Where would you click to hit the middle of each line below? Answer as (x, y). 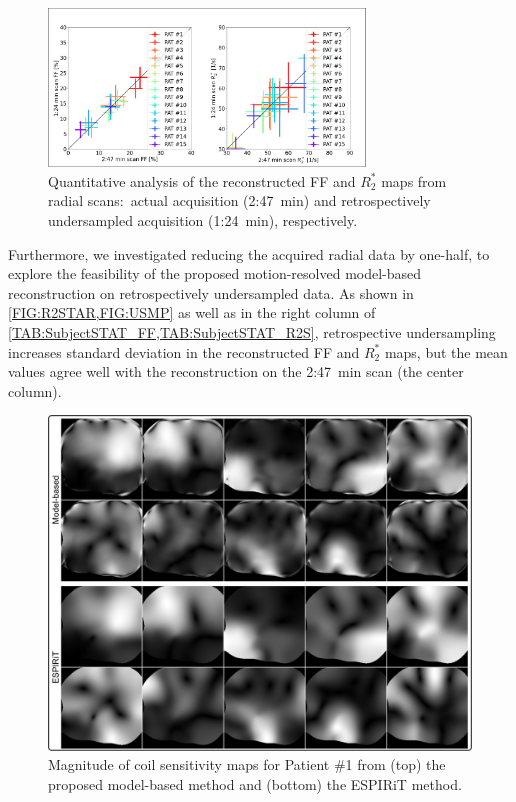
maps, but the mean (446, 351)
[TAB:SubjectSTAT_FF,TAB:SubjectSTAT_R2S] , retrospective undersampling (252, 332)
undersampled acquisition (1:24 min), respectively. (203, 220)
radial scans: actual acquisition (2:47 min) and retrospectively (239, 200)
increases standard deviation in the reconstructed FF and (184, 351)
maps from (414, 180)
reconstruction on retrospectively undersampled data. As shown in (211, 292)
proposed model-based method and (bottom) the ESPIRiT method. (255, 784)
